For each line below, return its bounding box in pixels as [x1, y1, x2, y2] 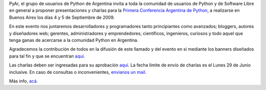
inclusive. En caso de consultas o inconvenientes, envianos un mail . [9, 69, 147, 75]
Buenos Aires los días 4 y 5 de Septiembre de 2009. [9, 14, 115, 20]
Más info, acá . [9, 78, 38, 84]
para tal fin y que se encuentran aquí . [9, 53, 85, 59]
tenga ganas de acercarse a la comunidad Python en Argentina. [9, 37, 138, 43]
